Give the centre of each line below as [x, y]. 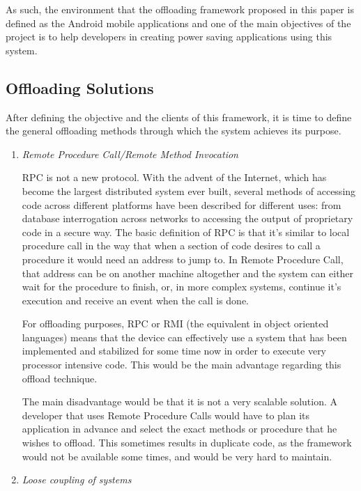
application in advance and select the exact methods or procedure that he [179, 429]
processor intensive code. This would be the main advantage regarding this [182, 365]
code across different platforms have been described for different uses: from [182, 204]
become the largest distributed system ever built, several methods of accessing [189, 190]
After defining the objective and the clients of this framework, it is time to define [179, 117]
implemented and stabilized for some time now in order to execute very [174, 351]
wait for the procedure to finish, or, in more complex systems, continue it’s [182, 287]
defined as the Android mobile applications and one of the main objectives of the [178, 23]
